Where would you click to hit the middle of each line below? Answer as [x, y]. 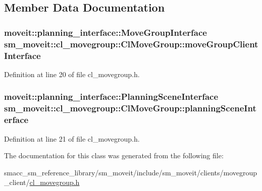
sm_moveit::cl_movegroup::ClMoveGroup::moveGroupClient [131, 44]
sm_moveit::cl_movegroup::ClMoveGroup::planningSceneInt [130, 108]
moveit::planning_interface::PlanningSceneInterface [111, 97]
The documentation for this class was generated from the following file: [114, 155]
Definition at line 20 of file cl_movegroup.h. [72, 74]
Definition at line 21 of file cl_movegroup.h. [72, 138]
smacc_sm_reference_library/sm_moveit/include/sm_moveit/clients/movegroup [131, 172]
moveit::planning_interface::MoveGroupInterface [106, 32]
